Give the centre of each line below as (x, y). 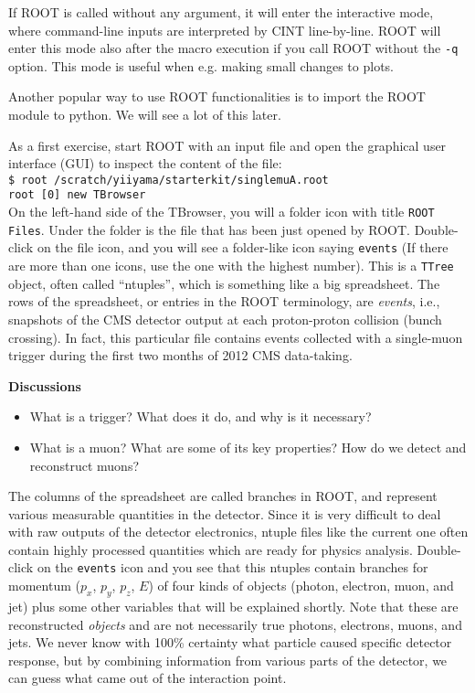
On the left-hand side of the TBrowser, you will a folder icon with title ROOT (222, 212)
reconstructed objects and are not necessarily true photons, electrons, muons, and (235, 624)
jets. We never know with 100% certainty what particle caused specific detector (230, 642)
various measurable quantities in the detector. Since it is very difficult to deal (225, 513)
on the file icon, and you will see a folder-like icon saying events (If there (243, 247)
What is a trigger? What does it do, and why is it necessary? (201, 416)
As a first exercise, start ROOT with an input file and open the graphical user (227, 145)
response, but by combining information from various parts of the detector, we (228, 660)
